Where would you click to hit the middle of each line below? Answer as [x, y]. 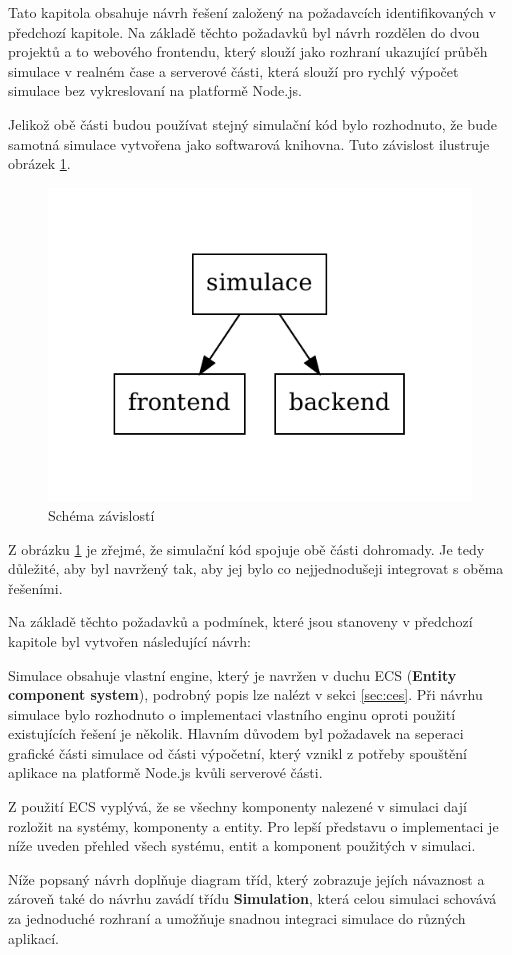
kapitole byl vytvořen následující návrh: [129, 640]
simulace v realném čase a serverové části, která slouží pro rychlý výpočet [233, 70]
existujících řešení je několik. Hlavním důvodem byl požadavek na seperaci [236, 733]
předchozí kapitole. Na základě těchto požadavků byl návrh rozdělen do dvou [244, 31]
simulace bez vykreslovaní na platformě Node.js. [155, 90]
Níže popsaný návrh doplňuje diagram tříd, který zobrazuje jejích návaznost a [246, 878]
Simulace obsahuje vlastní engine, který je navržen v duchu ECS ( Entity [232, 674]
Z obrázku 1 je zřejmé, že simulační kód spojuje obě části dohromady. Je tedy [246, 548]
